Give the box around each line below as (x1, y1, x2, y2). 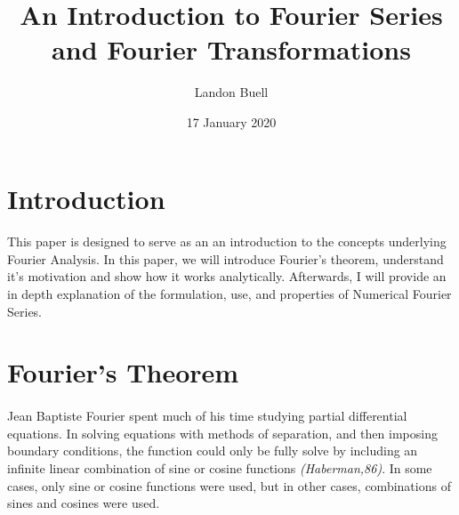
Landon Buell (194, 83, 269, 101)
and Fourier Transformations (52, 31, 411, 68)
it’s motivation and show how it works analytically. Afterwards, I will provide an (7, 267, 447, 286)
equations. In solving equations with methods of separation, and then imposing (7, 423, 438, 442)
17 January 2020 (186, 112, 277, 131)
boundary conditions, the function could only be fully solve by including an (7, 441, 418, 460)
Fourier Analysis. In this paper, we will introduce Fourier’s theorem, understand (7, 249, 444, 268)
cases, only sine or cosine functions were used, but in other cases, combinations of (7, 476, 451, 495)
